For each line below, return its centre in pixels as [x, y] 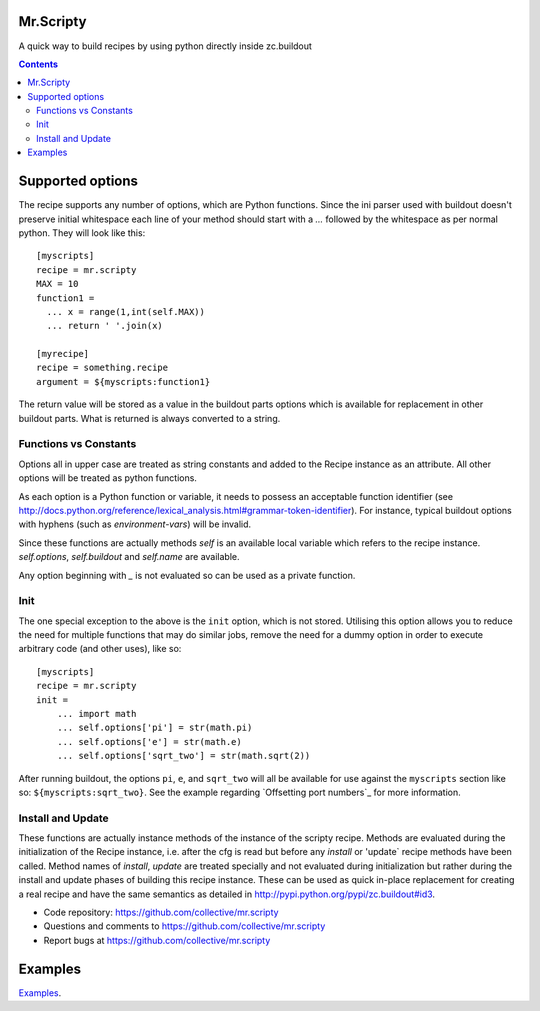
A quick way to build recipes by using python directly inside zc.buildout [165, 46]
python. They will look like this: [82, 232]
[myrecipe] [63, 354]
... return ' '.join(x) [105, 326]
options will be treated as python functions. [107, 478]
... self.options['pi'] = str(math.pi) [154, 728]
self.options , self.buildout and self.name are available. [129, 557]
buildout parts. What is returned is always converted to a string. [149, 418]
